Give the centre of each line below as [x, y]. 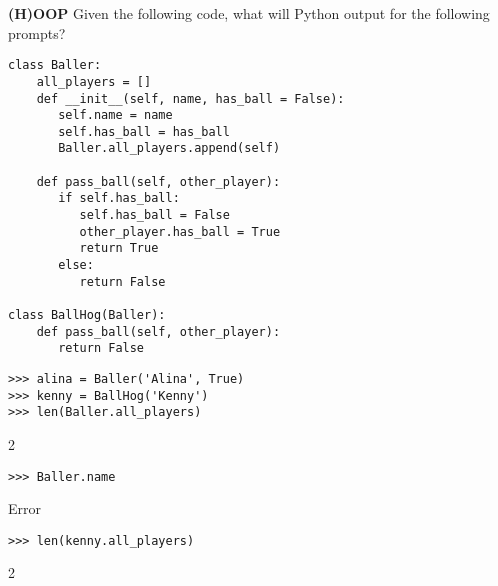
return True [119, 248]
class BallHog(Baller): [87, 315]
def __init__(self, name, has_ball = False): [190, 98]
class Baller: [55, 65]
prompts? [37, 32]
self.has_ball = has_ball [144, 131]
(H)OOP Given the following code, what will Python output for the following [249, 13]
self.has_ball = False [154, 215]
